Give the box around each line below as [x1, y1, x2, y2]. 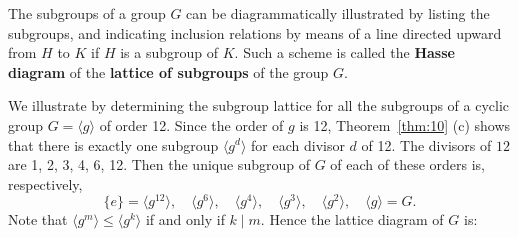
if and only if [145, 209, 225, 230]
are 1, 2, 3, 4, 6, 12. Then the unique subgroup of [8, 154, 310, 175]
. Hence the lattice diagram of [260, 209, 444, 230]
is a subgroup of [120, 42, 219, 63]
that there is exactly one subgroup [8, 134, 219, 155]
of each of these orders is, [330, 154, 485, 175]
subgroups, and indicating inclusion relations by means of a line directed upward [8, 22, 502, 43]
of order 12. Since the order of [99, 114, 284, 135]
